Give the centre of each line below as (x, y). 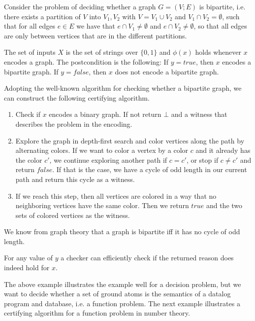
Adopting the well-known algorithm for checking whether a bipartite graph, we (123, 88)
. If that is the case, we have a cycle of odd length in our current (150, 169)
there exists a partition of (42, 16)
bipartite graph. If (31, 71)
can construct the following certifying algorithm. (77, 97)
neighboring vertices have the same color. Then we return (102, 205)
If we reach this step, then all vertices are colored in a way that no (116, 196)
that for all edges (30, 26)
